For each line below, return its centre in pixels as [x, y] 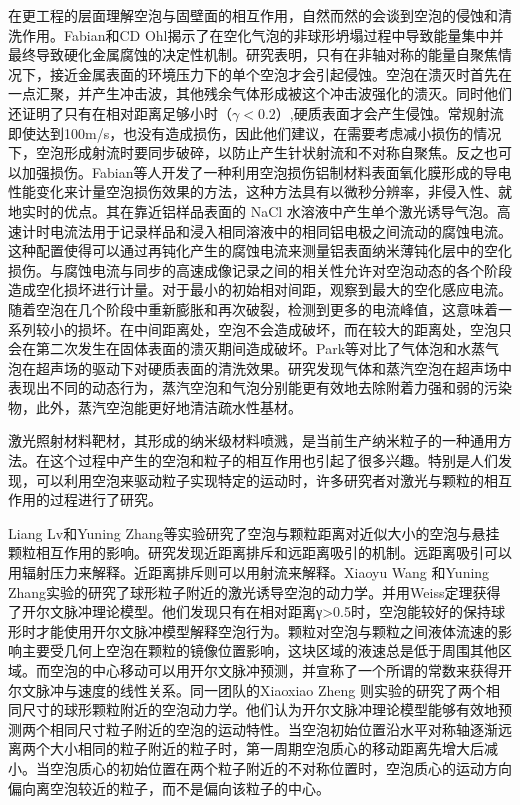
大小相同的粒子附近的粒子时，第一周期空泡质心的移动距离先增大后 [266, 748]
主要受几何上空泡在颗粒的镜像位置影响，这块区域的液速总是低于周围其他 [259, 650]
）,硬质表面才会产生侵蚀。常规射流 [389, 112]
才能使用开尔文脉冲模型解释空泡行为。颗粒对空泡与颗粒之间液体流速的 [266, 630]
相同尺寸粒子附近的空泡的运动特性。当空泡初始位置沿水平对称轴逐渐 [273, 728]
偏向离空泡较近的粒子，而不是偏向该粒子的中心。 [169, 787]
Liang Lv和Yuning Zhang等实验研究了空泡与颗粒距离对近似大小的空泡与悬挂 [254, 532]
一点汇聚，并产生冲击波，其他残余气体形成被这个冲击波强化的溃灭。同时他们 [260, 93]
